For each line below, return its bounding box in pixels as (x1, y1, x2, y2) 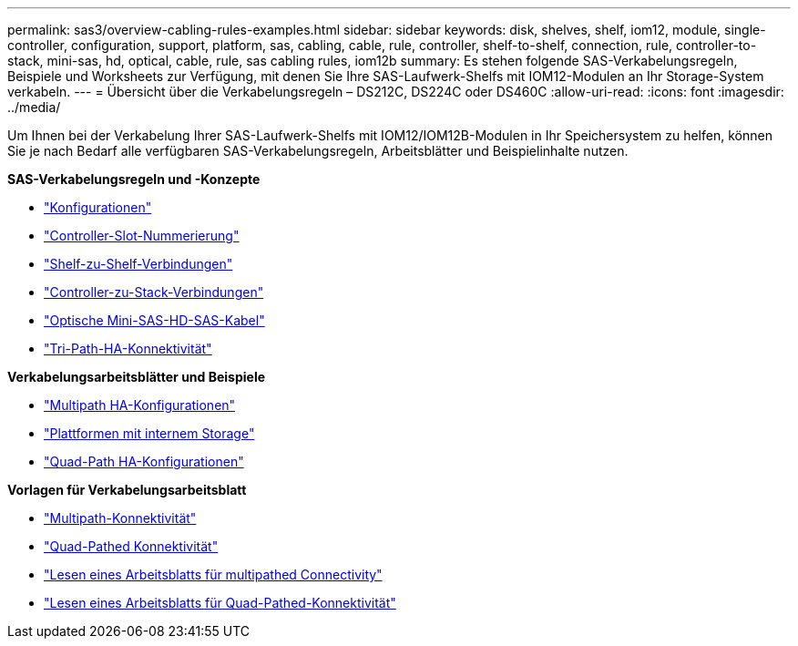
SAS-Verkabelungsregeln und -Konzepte (7, 171, 261, 187)
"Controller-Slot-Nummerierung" (44, 228, 240, 243)
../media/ (7, 99, 61, 115)
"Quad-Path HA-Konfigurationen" (44, 454, 244, 469)
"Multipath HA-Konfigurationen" (44, 397, 236, 413)
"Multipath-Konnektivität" (44, 510, 197, 526)
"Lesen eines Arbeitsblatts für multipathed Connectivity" (44, 567, 383, 582)
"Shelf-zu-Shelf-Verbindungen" (44, 256, 233, 272)
